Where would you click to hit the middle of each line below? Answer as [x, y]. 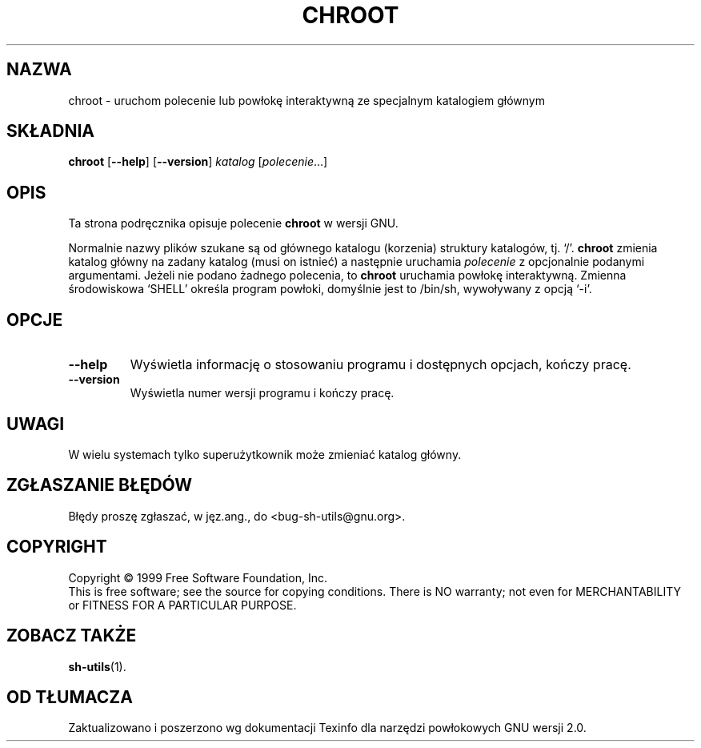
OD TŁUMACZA [70, 697]
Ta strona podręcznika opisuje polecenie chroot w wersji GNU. [233, 223]
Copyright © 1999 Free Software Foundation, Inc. [198, 577]
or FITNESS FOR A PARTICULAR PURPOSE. [182, 605]
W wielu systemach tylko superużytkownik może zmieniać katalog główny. [265, 454]
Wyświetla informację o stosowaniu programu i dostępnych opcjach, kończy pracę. [381, 365]
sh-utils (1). [97, 666]
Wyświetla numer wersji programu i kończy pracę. [262, 393]
